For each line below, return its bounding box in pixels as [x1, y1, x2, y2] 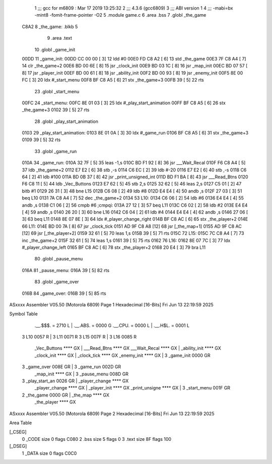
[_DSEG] [9, 443, 27, 449]
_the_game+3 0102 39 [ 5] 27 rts [22, 107, 90, 113]
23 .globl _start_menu [34, 88, 80, 94]
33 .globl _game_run [34, 148, 77, 154]
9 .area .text [47, 35, 73, 41]
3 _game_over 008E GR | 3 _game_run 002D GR [22, 364, 121, 370]
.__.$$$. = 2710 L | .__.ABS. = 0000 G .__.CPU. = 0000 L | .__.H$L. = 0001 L [34, 322, 190, 328]
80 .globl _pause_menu [34, 256, 83, 262]
